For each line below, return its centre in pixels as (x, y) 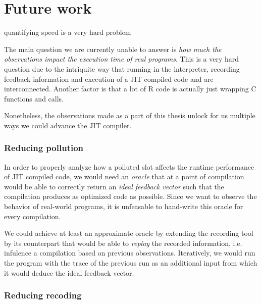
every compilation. (33, 216)
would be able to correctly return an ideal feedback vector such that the (114, 186)
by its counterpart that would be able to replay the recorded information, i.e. (123, 243)
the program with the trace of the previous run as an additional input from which (131, 263)
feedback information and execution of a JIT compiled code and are (109, 79)
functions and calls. (34, 98)
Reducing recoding (43, 295)
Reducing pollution (44, 148)
